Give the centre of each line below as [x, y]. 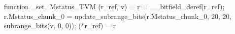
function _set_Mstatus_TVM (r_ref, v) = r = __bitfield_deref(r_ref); [114, 6]
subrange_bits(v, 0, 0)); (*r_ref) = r [60, 25]
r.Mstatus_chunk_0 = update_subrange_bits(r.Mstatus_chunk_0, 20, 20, [118, 16]
